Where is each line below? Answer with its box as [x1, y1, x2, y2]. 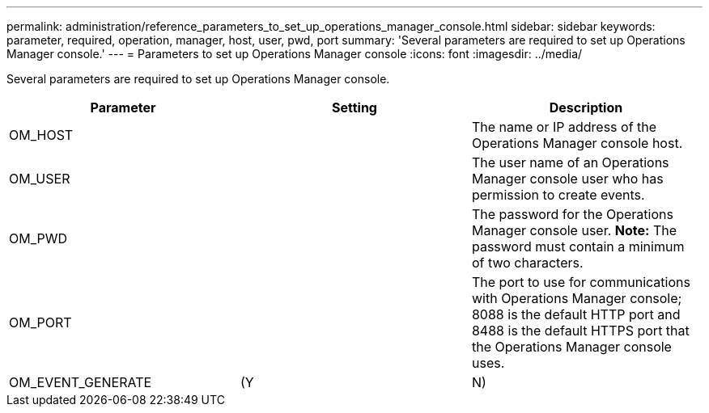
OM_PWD [9, 230, 68, 247]
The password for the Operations [471, 206, 673, 222]
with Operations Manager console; [471, 290, 682, 306]
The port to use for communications [471, 274, 690, 290]
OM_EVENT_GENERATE [9, 374, 152, 390]
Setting [331, 99, 377, 116]
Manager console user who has [471, 171, 664, 187]
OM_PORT [9, 314, 72, 331]
